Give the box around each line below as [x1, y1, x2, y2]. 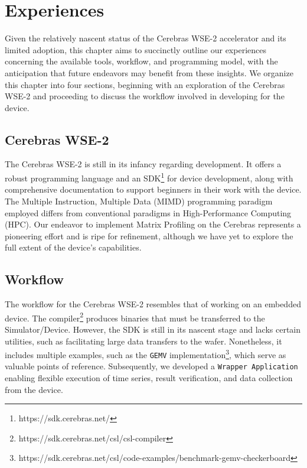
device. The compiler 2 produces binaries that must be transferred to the [5, 310, 265, 324]
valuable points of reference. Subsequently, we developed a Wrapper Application [5, 360, 298, 372]
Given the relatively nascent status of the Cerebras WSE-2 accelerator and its [5, 32, 286, 44]
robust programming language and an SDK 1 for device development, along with [5, 170, 293, 184]
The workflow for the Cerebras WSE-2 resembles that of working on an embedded [5, 298, 301, 310]
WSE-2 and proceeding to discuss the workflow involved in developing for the [5, 90, 285, 102]
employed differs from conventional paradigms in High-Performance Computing [5, 206, 292, 219]
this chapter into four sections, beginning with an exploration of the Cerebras [5, 78, 285, 90]
